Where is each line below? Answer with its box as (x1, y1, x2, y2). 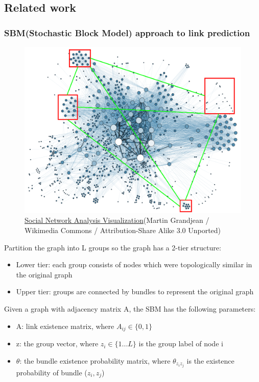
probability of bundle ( (16, 367, 87, 377)
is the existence (186, 355, 234, 366)
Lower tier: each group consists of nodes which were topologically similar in (16, 259, 252, 270)
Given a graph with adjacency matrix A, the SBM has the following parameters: (4, 303, 256, 314)
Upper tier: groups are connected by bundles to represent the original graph (16, 286, 254, 297)
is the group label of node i (138, 338, 223, 349)
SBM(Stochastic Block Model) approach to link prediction (4, 26, 250, 39)
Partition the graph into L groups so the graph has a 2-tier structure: (4, 242, 221, 252)
